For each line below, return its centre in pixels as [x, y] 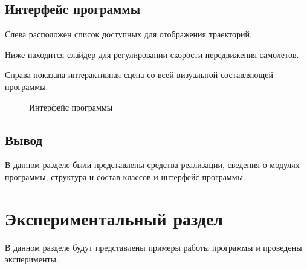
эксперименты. [32, 259]
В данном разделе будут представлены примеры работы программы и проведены [153, 247]
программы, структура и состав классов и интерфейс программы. [125, 176]
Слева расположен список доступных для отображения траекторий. [128, 34]
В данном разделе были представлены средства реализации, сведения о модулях [152, 165]
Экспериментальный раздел [114, 218]
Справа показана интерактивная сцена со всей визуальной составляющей [139, 75]
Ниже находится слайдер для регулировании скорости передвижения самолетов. [152, 54]
